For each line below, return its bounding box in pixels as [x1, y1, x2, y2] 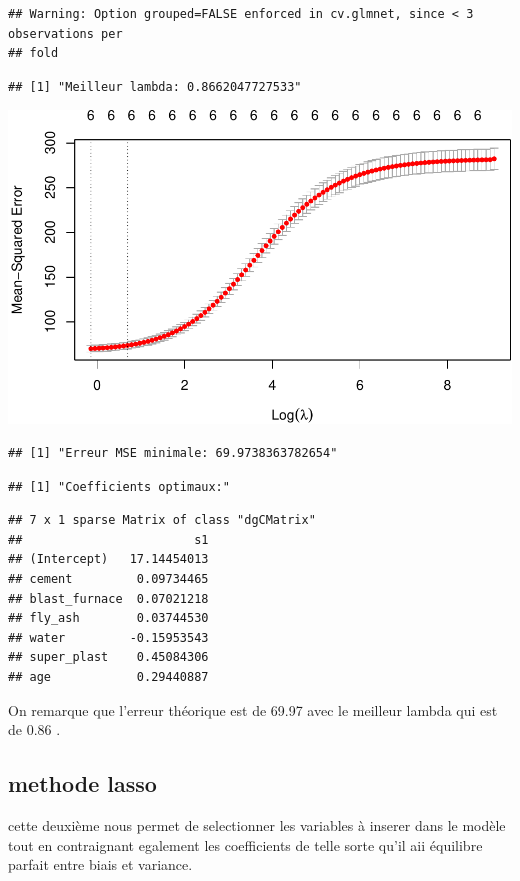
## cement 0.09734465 [8, 572, 209, 587]
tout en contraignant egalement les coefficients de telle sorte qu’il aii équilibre [8, 834, 483, 855]
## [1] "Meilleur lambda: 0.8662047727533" [8, 79, 302, 94]
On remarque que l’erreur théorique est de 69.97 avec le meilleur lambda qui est [8, 699, 498, 720]
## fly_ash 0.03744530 [8, 611, 209, 626]
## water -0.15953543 [8, 630, 209, 645]
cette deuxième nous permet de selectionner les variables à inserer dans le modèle [8, 814, 506, 835]
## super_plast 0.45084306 [8, 650, 209, 665]
